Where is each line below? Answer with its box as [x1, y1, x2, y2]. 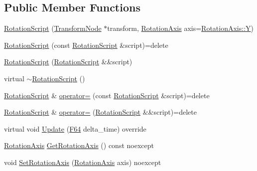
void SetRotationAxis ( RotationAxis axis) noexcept [4, 157, 161, 167]
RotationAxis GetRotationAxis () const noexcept [4, 140, 154, 151]
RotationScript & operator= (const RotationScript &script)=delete [4, 90, 210, 100]
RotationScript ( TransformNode [4, 23, 102, 33]
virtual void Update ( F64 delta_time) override [4, 123, 146, 134]
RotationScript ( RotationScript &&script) [4, 56, 132, 67]
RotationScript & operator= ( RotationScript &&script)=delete [4, 107, 197, 117]
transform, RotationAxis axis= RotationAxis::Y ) [107, 23, 254, 33]
